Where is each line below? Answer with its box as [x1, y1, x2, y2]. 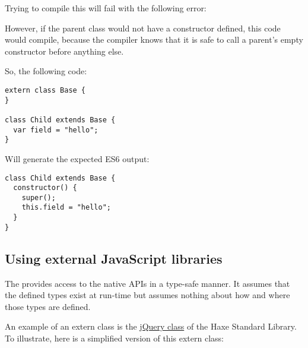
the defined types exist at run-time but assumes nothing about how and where [5, 289, 290, 301]
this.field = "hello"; [21, 203, 111, 212]
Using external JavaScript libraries [5, 249, 223, 267]
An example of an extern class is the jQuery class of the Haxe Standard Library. [5, 320, 297, 333]
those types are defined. [5, 300, 91, 312]
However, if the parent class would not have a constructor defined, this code [5, 21, 281, 34]
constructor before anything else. [5, 45, 124, 57]
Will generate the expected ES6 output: [5, 152, 150, 164]
